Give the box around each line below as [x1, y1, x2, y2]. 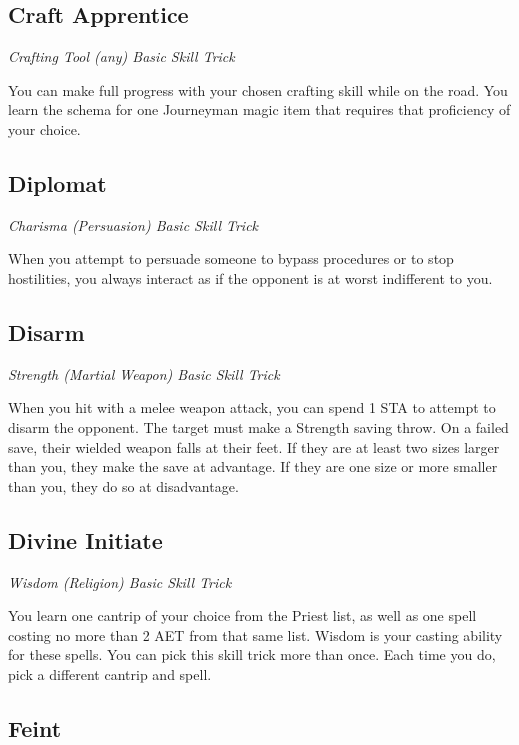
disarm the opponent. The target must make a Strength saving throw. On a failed [8, 416, 509, 437]
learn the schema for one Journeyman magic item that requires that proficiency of [8, 99, 511, 120]
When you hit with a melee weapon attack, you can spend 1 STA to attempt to [8, 397, 496, 418]
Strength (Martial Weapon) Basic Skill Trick [8, 363, 280, 384]
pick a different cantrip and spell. [8, 663, 212, 684]
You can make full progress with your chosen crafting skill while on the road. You [8, 79, 508, 100]
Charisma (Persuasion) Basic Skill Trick [8, 214, 259, 235]
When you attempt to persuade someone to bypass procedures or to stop [8, 248, 454, 269]
